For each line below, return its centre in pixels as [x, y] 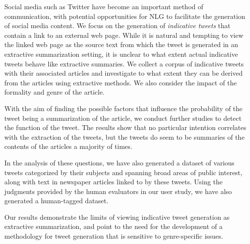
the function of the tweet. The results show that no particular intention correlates [125, 127]
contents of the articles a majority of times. [68, 146]
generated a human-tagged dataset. [57, 201]
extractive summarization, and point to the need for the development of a [114, 226]
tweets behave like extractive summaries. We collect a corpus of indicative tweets [124, 63]
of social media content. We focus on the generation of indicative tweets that [118, 25]
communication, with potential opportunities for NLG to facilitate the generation [125, 16]
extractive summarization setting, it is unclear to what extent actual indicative [121, 54]
